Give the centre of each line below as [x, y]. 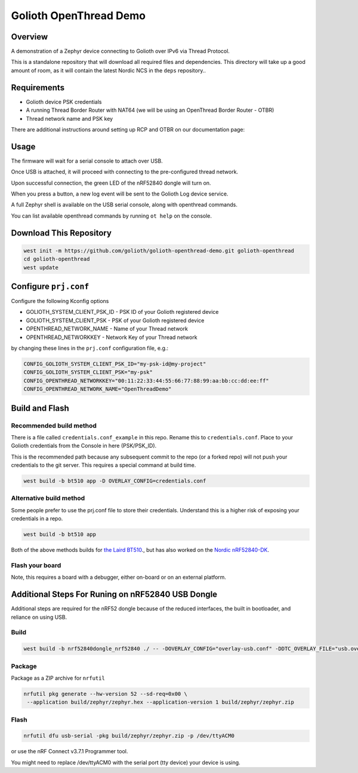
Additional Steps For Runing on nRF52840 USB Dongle [114, 595]
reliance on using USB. [39, 617]
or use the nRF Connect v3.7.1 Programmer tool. [70, 751]
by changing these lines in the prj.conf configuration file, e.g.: [90, 348]
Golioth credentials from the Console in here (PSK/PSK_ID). [84, 446]
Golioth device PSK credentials [64, 102]
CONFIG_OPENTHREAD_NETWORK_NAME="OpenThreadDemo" [98, 389]
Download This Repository [61, 233]
